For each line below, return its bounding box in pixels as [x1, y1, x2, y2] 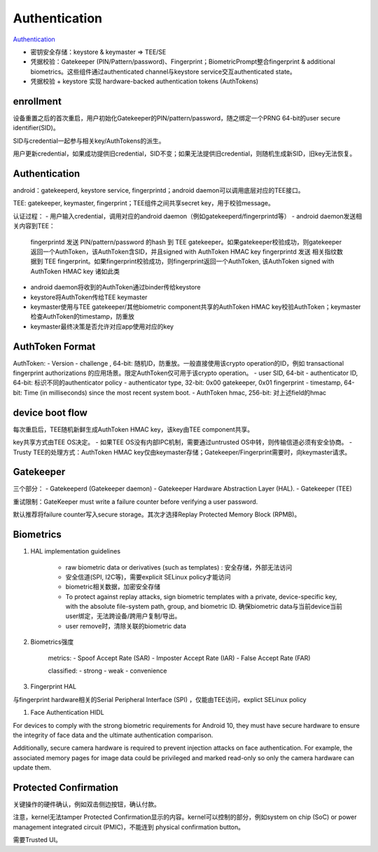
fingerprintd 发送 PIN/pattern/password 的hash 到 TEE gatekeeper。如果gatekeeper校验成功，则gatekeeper [30, 238, 342, 246]
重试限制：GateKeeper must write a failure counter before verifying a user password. [13, 497, 258, 506]
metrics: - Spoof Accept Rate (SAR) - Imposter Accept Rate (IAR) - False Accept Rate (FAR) [48, 654, 311, 662]
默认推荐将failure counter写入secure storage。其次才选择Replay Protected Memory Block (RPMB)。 [13, 510, 301, 518]
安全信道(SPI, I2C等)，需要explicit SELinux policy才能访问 [65, 572, 231, 581]
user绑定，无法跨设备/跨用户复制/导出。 [65, 612, 181, 620]
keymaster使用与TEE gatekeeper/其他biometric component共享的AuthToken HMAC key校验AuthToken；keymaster [30, 303, 361, 311]
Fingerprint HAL [30, 682, 77, 691]
